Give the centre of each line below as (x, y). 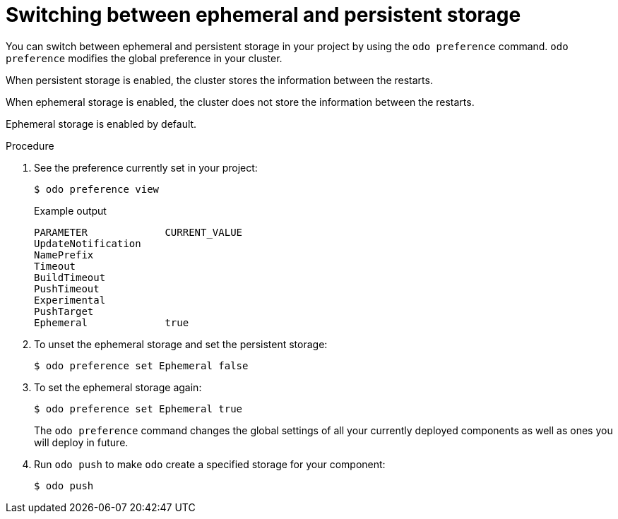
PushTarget (64, 311)
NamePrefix (64, 255)
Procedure (30, 145)
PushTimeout (67, 288)
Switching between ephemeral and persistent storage (263, 15)
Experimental (70, 300)
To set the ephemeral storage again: (118, 387)
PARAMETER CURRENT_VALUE (138, 232)
